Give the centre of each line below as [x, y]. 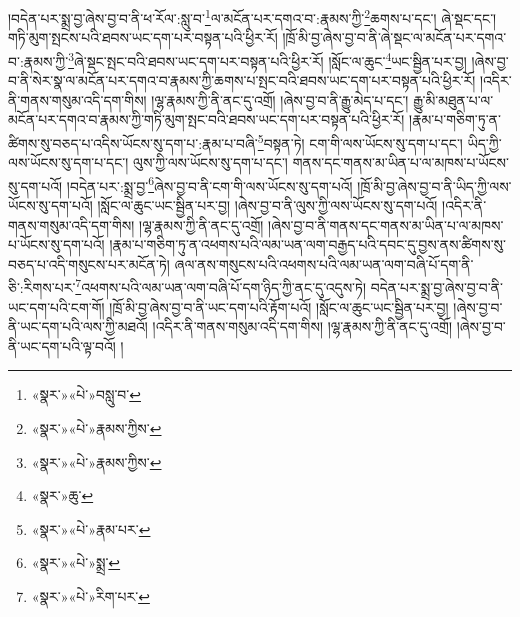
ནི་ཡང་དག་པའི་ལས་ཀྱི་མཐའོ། [78, 326]
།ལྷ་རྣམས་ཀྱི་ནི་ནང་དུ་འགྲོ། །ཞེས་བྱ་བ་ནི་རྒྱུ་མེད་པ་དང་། [280, 99]
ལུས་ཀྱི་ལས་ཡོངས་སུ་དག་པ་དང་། [210, 162]
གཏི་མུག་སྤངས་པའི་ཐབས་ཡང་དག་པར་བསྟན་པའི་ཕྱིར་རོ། [143, 37]
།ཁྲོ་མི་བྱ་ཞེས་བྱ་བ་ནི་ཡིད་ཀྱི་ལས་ [434, 185]
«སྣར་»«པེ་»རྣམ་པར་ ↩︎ [91, 528]
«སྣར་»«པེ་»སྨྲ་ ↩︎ [76, 562]
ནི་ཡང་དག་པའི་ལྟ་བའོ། [62, 345]
